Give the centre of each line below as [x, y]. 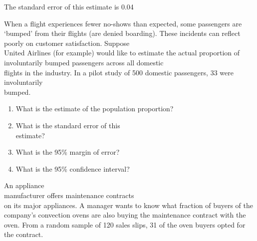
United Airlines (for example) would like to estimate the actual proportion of [122, 53]
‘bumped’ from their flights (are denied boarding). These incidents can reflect [122, 33]
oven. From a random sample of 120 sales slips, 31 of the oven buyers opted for [125, 224]
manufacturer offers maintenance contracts [69, 195]
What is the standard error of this [68, 125]
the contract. [24, 234]
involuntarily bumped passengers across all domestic [84, 62]
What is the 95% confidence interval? [73, 168]
